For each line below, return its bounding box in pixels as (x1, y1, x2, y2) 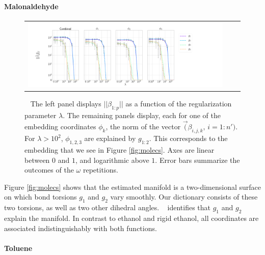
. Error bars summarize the (155, 154, 240, 165)
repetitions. (83, 164, 118, 175)
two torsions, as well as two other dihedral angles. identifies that (4, 202, 210, 213)
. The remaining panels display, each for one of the (63, 109, 221, 120)
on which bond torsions (4, 191, 77, 202)
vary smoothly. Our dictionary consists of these (110, 191, 258, 202)
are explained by (84, 133, 136, 144)
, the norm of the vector (105, 121, 181, 132)
